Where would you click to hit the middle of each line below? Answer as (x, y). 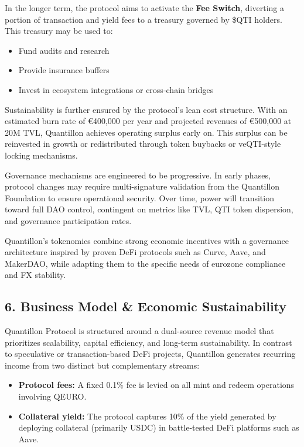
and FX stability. (35, 275)
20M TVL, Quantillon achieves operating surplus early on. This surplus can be (146, 132)
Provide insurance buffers (64, 70)
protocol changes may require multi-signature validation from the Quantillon (142, 186)
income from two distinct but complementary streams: (102, 365)
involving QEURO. (52, 396)
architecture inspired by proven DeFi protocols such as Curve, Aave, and (135, 252)
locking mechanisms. (41, 155)
